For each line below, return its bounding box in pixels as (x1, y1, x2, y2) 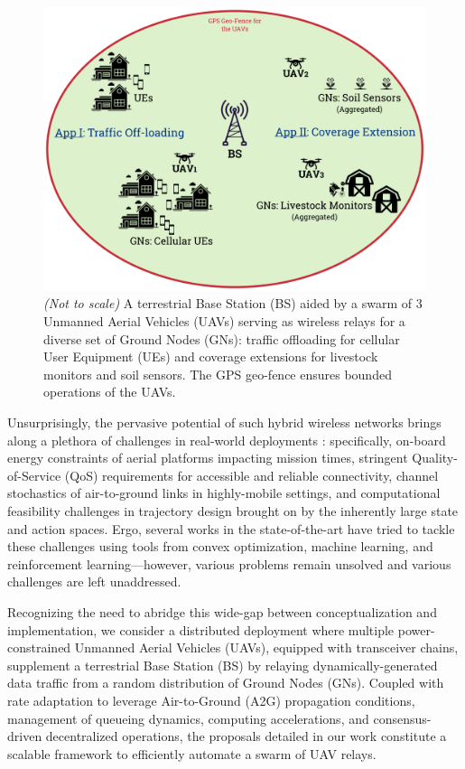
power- (397, 620, 435, 639)
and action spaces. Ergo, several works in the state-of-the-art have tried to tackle (7, 519, 455, 538)
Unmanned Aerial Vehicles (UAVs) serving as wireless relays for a (43, 312, 405, 331)
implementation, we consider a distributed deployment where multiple (7, 620, 395, 639)
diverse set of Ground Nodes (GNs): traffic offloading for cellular (43, 329, 400, 348)
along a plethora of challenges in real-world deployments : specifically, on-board (7, 430, 446, 449)
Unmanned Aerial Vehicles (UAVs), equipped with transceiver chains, (74, 638, 459, 657)
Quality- (412, 448, 458, 467)
